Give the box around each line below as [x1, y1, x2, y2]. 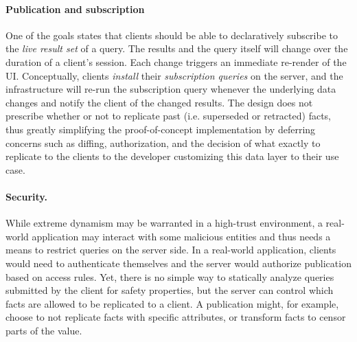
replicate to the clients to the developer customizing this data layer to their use [5, 149, 339, 163]
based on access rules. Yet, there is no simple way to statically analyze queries [5, 269, 334, 284]
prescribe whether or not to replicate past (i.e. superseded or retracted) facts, [5, 109, 331, 123]
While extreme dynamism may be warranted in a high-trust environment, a [5, 216, 323, 230]
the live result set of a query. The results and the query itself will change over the [5, 41, 348, 56]
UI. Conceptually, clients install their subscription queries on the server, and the [5, 68, 343, 82]
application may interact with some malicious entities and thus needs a [32, 229, 331, 243]
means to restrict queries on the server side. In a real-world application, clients [5, 242, 336, 257]
